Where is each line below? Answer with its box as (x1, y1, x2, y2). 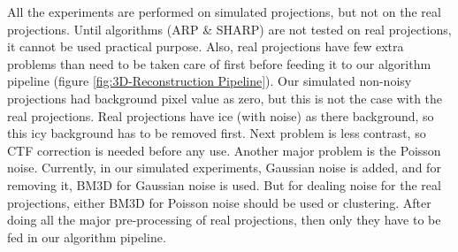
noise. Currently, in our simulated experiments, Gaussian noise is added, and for (7, 158, 441, 177)
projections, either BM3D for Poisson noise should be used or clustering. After (7, 193, 431, 211)
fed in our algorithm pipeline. (7, 227, 166, 246)
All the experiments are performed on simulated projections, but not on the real (7, 3, 441, 20)
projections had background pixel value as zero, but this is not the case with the (7, 88, 443, 107)
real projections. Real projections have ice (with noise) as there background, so (7, 106, 434, 125)
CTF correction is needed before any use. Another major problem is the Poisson (7, 141, 441, 159)
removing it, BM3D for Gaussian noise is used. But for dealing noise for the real (7, 175, 441, 194)
